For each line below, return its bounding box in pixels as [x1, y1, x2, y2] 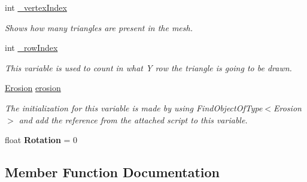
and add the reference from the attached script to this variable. [19, 113, 248, 126]
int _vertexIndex [5, 1, 67, 13]
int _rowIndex [5, 41, 58, 54]
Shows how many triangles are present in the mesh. [5, 21, 193, 34]
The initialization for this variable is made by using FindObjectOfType [5, 101, 263, 114]
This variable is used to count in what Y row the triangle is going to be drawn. [5, 61, 292, 74]
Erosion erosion [5, 81, 61, 94]
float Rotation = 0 [5, 134, 78, 146]
